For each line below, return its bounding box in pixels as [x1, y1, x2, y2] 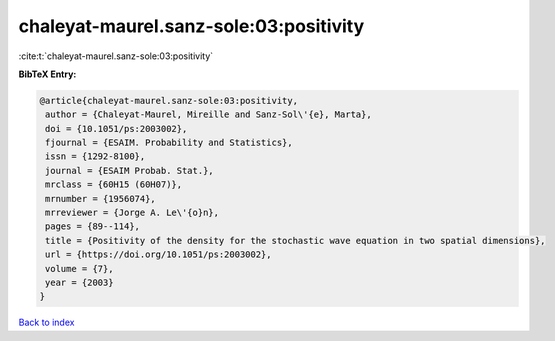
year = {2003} [45, 277, 114, 288]
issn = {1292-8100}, [45, 151, 146, 162]
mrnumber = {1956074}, [45, 193, 157, 204]
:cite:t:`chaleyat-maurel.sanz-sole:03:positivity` [18, 50, 214, 62]
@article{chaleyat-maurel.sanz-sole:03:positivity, [39, 95, 299, 106]
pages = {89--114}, [45, 221, 140, 232]
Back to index [18, 316, 75, 329]
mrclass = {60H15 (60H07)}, [45, 179, 183, 190]
